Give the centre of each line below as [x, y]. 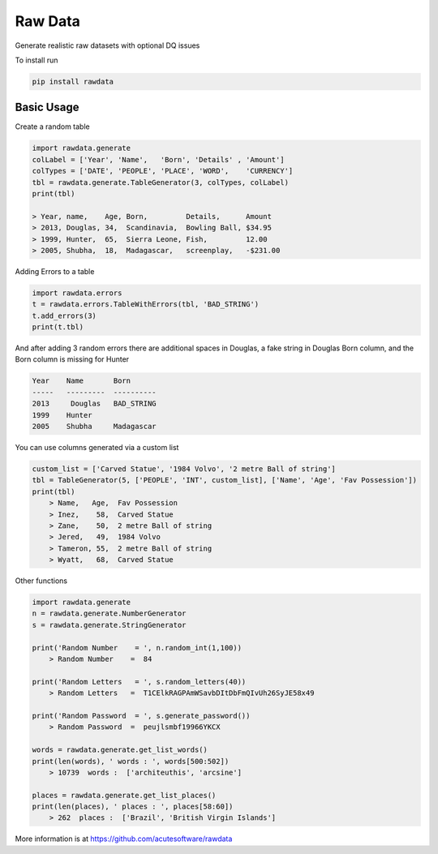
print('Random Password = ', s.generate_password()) [141, 715]
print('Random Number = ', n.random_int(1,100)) [137, 648]
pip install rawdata [73, 82]
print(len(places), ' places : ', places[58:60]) [133, 807]
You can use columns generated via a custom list [97, 447]
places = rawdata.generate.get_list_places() [124, 795]
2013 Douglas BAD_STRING [94, 404]
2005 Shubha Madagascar [94, 426]
